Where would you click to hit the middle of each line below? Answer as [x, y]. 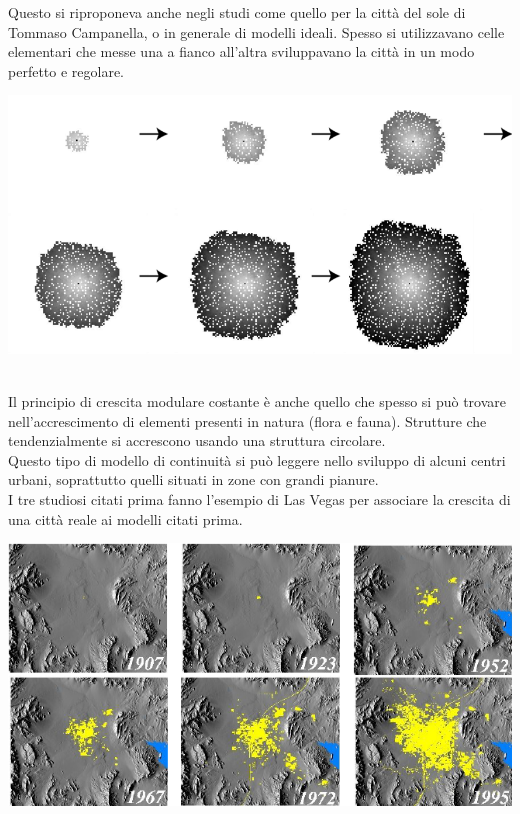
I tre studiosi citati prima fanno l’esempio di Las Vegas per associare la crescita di [259, 499]
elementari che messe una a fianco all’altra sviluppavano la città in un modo [241, 51]
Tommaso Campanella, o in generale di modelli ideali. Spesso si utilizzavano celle [256, 31]
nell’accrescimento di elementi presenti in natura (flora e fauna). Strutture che [247, 420]
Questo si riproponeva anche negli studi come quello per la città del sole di [237, 12]
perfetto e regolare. [66, 70]
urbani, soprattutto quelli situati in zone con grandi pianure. [193, 479]
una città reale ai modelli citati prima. [125, 518]
